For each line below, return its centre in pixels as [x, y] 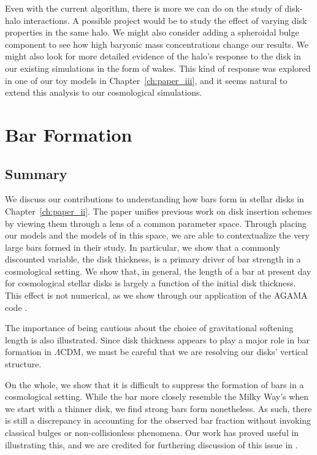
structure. [23, 364]
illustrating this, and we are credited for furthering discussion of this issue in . [151, 444]
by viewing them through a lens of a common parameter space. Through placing [156, 223]
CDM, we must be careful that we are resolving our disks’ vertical [184, 352]
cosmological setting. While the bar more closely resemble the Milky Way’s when [157, 396]
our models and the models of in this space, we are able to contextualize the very [157, 235]
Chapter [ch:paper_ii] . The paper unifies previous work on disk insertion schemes [158, 211]
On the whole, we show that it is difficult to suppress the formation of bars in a [155, 384]
